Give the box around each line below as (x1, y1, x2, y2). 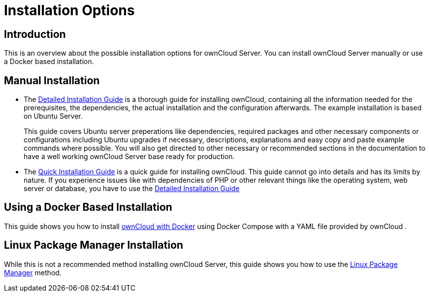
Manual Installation (4, 74, 100, 87)
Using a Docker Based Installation (4, 201, 172, 214)
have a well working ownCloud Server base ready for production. (24, 152, 235, 161)
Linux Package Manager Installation (4, 239, 183, 252)
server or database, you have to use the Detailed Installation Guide (24, 184, 240, 193)
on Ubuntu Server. (24, 112, 83, 121)
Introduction (4, 28, 66, 40)
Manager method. (4, 268, 62, 277)
